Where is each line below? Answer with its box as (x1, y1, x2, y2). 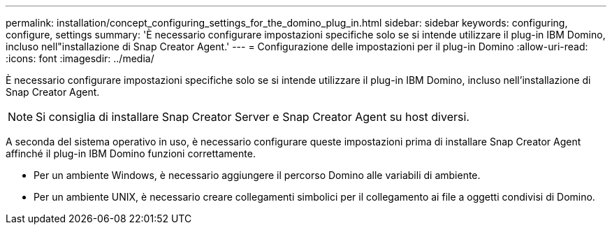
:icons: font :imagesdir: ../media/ (6, 52, 154, 64)
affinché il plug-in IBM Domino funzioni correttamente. (6, 148, 256, 159)
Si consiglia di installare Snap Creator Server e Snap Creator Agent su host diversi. (36, 110, 469, 124)
